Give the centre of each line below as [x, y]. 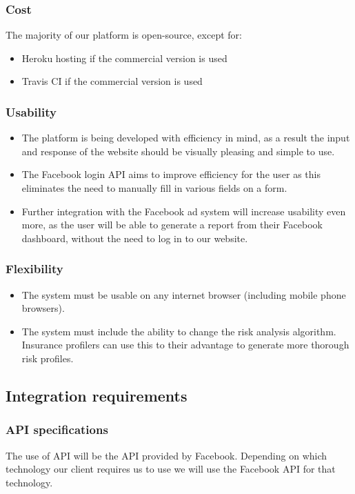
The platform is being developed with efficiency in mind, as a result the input [186, 138]
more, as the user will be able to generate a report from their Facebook [172, 225]
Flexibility [34, 269]
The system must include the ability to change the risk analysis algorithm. [179, 331]
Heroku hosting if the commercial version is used [124, 58]
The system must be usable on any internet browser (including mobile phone [184, 294]
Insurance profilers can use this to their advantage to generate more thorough [185, 345]
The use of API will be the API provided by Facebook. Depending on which [166, 455]
